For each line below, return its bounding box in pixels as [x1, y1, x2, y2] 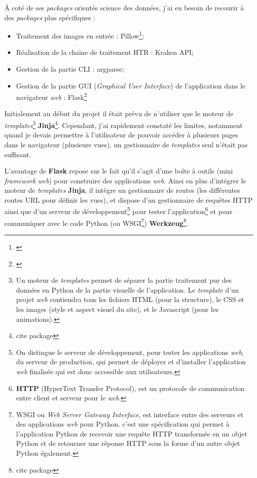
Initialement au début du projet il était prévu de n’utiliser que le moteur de [4, 108, 233, 119]
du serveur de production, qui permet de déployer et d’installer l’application [16, 356, 246, 367]
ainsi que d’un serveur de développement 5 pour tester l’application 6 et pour [4, 205, 233, 217]
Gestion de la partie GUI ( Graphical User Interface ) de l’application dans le [16, 80, 246, 90]
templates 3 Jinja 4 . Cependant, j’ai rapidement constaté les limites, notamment [4, 119, 243, 130]
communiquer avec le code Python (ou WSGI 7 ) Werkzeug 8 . [4, 216, 188, 228]
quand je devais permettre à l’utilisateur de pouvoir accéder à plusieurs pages [4, 130, 238, 140]
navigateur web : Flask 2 [16, 90, 87, 102]
